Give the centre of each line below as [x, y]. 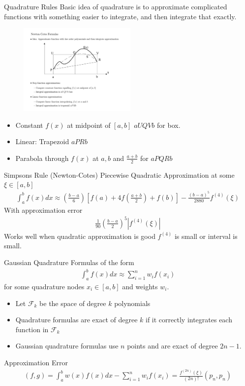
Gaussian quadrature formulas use [67, 346]
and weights [140, 286]
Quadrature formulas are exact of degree [77, 320]
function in [32, 329]
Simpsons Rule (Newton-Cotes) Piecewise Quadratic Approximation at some [119, 174]
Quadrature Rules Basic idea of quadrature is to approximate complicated [116, 6]
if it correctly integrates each [189, 320]
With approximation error [43, 210]
